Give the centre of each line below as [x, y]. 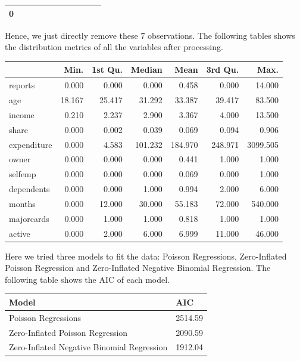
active [20, 233]
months [22, 203]
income [22, 114]
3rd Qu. [223, 70]
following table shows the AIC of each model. [87, 279]
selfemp [23, 174]
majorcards [29, 218]
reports [22, 85]
